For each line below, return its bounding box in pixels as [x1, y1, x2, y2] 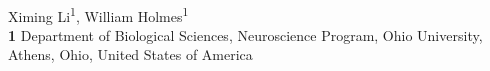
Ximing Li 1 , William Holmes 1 [8, 2, 189, 26]
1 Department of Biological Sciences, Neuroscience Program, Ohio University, [8, 24, 483, 45]
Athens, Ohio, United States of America [8, 44, 253, 65]
